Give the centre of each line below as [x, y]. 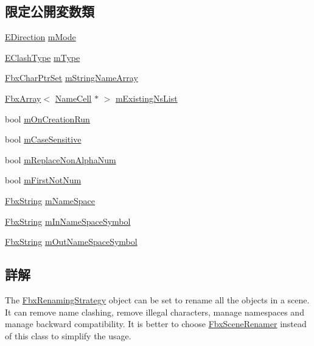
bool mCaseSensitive [43, 139]
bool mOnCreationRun [47, 118]
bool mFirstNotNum [43, 180]
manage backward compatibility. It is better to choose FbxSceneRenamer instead [156, 324]
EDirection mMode [40, 37]
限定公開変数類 [50, 11]
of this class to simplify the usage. [68, 335]
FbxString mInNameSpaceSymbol [68, 221]
